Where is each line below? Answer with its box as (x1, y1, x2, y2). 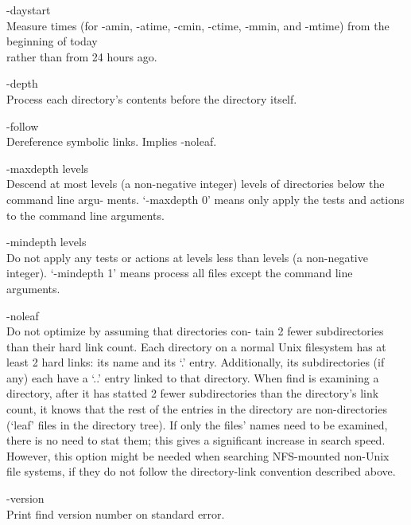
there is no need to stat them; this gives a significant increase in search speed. (6, 432, 386, 449)
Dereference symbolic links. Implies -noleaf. (6, 133, 217, 150)
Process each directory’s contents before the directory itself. (6, 90, 297, 107)
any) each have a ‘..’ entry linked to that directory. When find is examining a (6, 369, 379, 386)
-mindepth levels (6, 233, 87, 250)
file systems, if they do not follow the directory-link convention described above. (6, 463, 396, 480)
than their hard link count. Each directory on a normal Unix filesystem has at (6, 338, 386, 355)
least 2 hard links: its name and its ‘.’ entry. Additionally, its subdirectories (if (6, 354, 385, 370)
